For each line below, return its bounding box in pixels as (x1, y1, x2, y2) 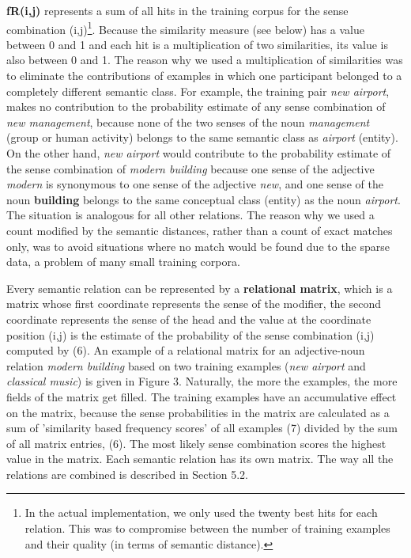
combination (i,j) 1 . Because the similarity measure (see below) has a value (6, 18, 364, 37)
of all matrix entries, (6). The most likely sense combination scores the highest (6, 435, 386, 451)
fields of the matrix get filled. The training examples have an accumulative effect (6, 388, 397, 404)
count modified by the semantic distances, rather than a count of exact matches (6, 222, 393, 238)
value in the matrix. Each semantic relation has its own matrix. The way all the (6, 450, 394, 467)
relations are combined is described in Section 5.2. (6, 465, 249, 482)
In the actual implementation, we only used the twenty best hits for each (25, 504, 378, 521)
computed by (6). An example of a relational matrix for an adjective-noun (6, 342, 365, 359)
